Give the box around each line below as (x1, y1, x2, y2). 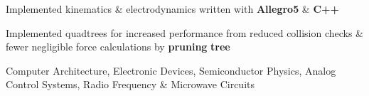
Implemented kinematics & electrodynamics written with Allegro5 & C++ (6, 1, 340, 16)
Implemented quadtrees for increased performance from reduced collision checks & (6, 25, 363, 40)
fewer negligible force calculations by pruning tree (6, 39, 230, 54)
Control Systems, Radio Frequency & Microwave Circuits (6, 77, 255, 92)
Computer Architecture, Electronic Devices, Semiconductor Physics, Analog (6, 63, 336, 78)
